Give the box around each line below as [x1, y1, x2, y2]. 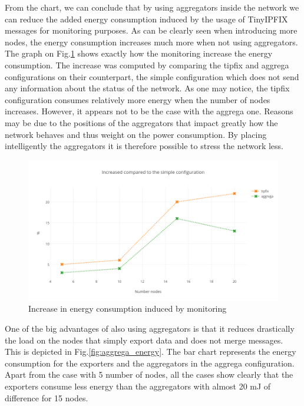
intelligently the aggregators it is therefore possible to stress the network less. [5, 140, 283, 152]
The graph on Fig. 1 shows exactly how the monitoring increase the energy [5, 47, 273, 60]
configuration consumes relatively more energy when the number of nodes [5, 93, 270, 105]
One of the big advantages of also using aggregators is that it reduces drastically [5, 322, 295, 334]
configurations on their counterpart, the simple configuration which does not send [5, 70, 299, 82]
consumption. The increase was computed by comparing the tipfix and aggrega [5, 58, 289, 71]
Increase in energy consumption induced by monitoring [28, 302, 227, 315]
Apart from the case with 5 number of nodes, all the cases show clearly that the [5, 368, 293, 381]
